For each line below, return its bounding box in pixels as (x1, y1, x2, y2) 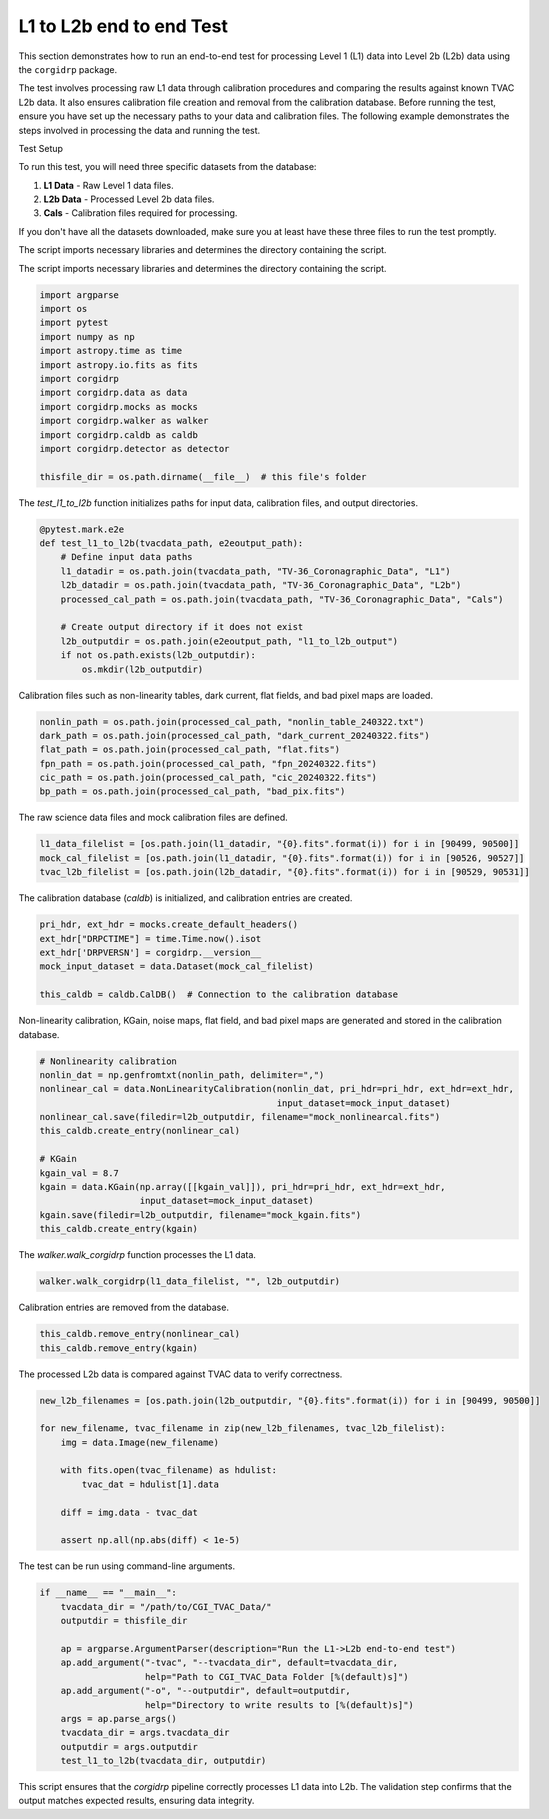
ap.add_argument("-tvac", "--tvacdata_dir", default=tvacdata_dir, (60, 1657, 399, 1669)
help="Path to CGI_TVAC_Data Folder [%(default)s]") (145, 1671, 409, 1682)
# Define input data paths (60, 551, 194, 563)
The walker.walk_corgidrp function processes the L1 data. (18, 1249, 257, 1261)
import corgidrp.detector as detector (39, 443, 230, 454)
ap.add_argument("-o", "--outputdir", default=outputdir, (60, 1685, 351, 1697)
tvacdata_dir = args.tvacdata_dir (60, 1727, 230, 1739)
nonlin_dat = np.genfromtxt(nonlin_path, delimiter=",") (39, 1069, 325, 1080)
